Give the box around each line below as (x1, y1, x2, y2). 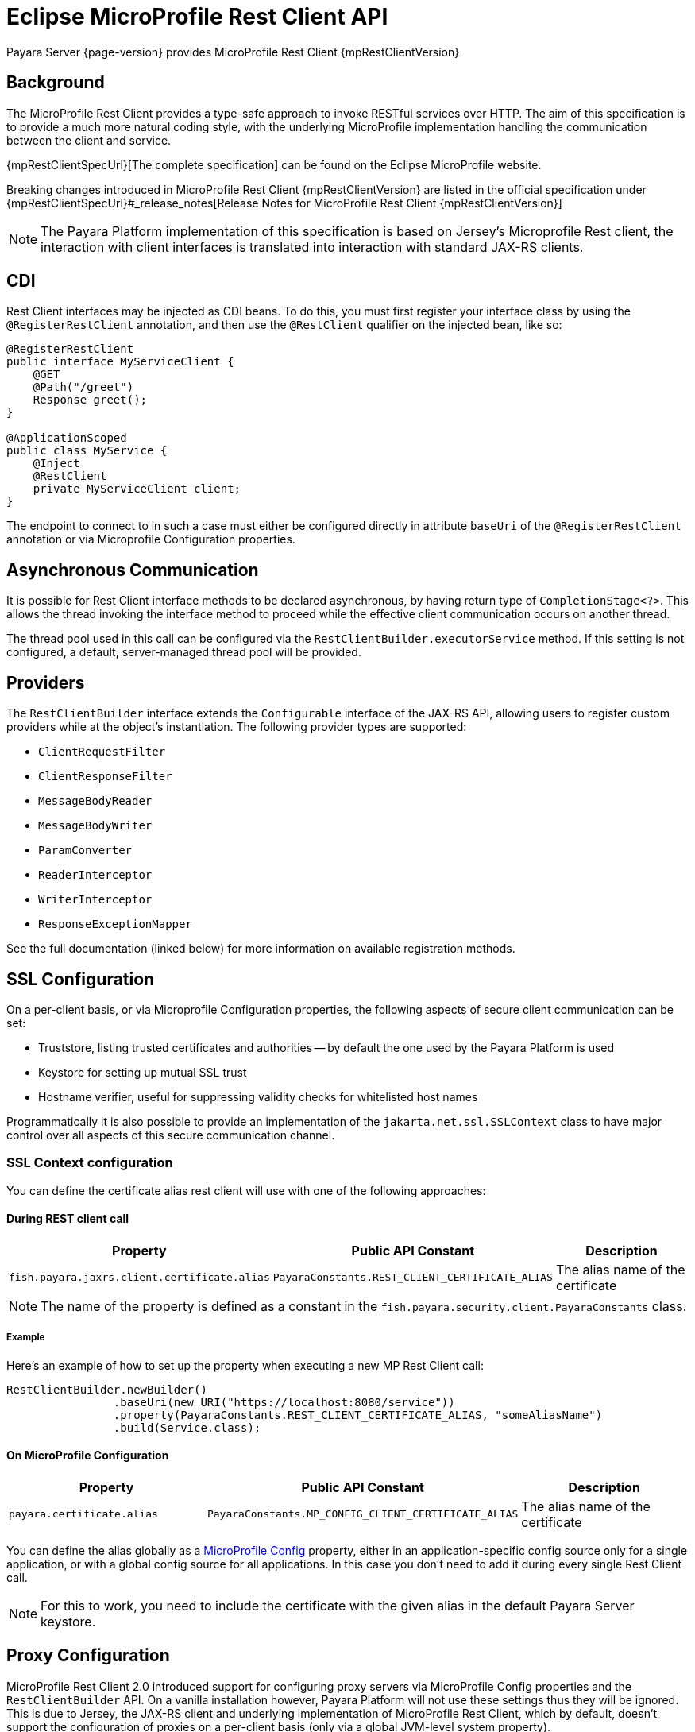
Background (6, 72, 105, 93)
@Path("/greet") (33, 381, 134, 394)
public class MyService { (6, 444, 168, 458)
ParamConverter (38, 844, 133, 857)
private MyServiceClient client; (33, 482, 241, 496)
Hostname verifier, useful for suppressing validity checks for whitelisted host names (38, 1089, 478, 1104)
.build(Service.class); (113, 1421, 261, 1434)
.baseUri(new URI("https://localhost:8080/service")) (113, 1395, 455, 1409)
